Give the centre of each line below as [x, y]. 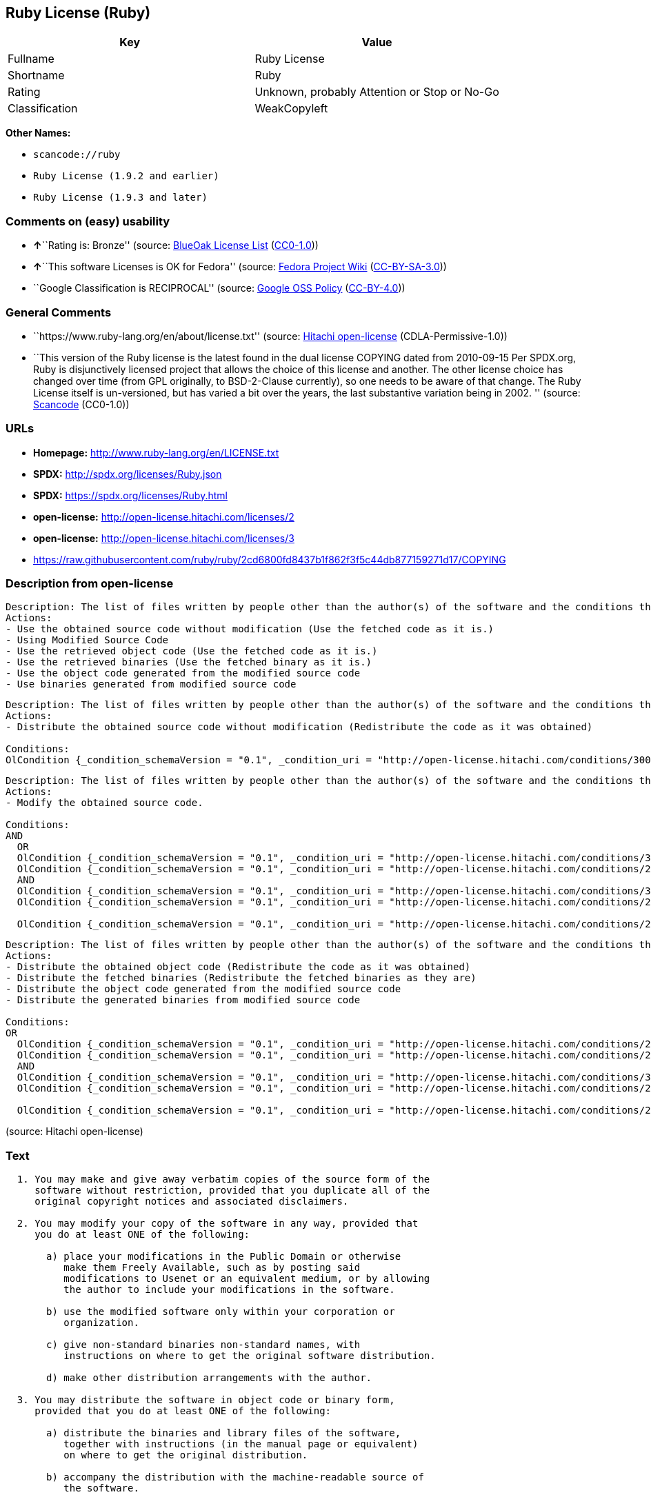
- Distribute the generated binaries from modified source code [183, 1000]
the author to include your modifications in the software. [229, 1290]
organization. [101, 1323]
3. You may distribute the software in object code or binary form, [206, 1400]
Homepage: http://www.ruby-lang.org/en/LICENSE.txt [156, 452]
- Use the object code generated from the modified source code [183, 673]
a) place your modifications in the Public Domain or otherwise [224, 1257]
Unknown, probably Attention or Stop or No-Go [377, 92]
